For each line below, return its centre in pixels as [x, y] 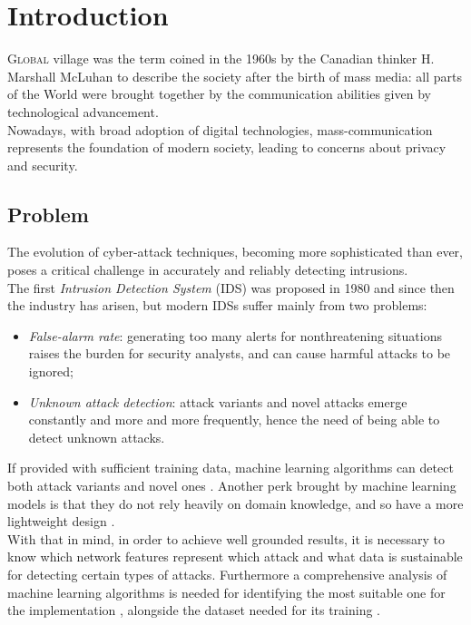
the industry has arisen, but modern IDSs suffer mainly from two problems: [217, 305]
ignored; [51, 371]
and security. [43, 165]
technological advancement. [83, 111]
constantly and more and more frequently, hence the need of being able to [234, 420]
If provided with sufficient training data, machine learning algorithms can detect [231, 468]
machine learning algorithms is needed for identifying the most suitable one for [226, 592]
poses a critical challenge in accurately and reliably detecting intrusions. [208, 270]
